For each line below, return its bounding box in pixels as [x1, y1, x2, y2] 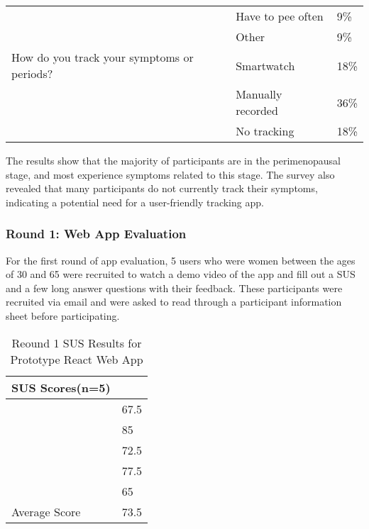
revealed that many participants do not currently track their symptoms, [6, 181, 318, 196]
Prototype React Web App [10, 350, 143, 367]
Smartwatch [236, 57, 295, 74]
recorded [236, 102, 278, 118]
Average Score [11, 503, 81, 520]
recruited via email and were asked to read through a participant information [6, 294, 342, 309]
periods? [11, 65, 53, 82]
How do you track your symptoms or [11, 49, 194, 65]
